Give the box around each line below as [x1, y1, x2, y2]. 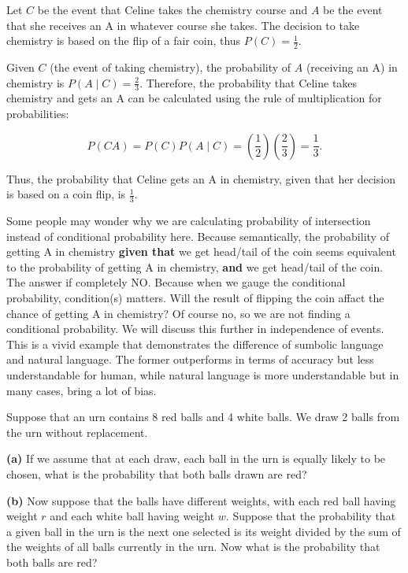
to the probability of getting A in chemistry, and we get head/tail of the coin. [6, 258, 384, 275]
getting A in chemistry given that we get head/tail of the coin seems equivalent [6, 243, 396, 260]
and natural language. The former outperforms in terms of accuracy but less [6, 351, 374, 368]
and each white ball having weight [50, 508, 215, 524]
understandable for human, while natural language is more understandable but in [6, 366, 399, 383]
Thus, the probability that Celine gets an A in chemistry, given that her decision [6, 170, 395, 187]
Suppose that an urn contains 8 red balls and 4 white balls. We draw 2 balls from [6, 408, 400, 425]
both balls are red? [6, 553, 98, 570]
